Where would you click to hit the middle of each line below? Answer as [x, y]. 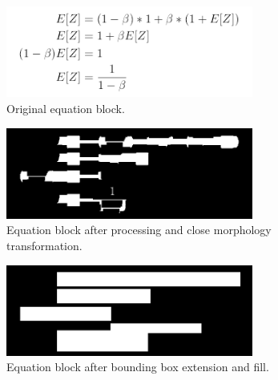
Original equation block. [66, 108]
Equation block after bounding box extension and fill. [138, 367]
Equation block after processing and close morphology [139, 230]
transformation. [44, 245]
